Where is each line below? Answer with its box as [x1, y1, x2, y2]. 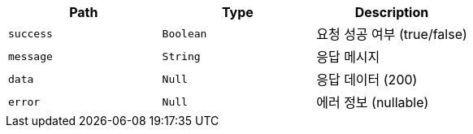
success [8, 27, 53, 40]
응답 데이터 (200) [316, 71, 418, 88]
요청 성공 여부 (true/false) [316, 26, 467, 42]
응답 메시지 [316, 49, 380, 65]
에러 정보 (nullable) [316, 94, 429, 110]
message [8, 50, 53, 63]
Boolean [162, 27, 207, 40]
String [162, 50, 201, 63]
